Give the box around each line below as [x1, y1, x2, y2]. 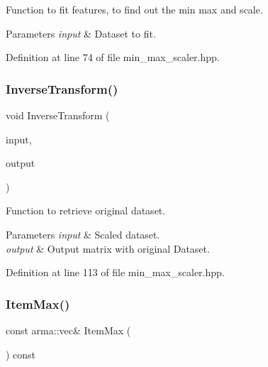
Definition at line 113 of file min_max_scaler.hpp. [6, 265, 225, 280]
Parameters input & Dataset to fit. [6, 26, 156, 40]
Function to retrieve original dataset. [6, 203, 166, 218]
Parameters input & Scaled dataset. [6, 226, 160, 241]
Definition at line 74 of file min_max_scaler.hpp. [6, 50, 220, 65]
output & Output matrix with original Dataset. [6, 241, 210, 256]
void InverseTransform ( [6, 108, 110, 122]
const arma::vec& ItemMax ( [6, 322, 131, 337]
